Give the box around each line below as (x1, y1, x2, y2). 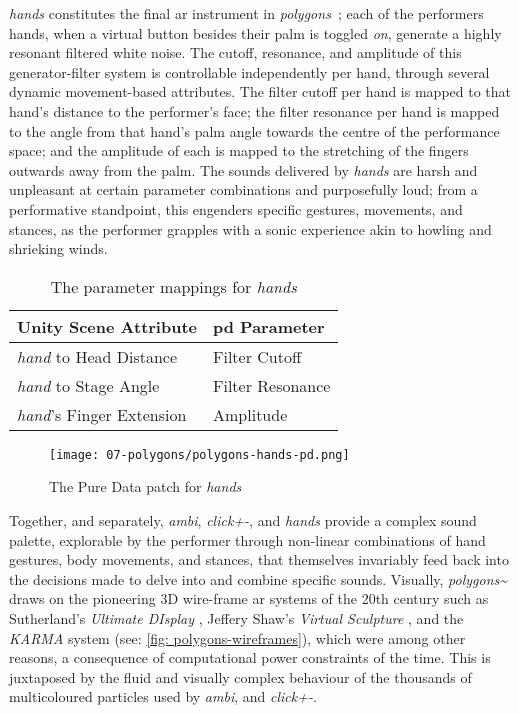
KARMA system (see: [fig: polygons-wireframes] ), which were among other (9, 627, 466, 648)
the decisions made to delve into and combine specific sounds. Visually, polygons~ (9, 568, 508, 589)
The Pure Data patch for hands (49, 476, 242, 497)
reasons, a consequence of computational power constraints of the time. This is (9, 647, 491, 668)
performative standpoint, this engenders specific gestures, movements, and (9, 198, 463, 219)
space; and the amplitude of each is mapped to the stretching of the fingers (9, 140, 469, 161)
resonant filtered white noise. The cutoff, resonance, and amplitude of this (9, 42, 462, 63)
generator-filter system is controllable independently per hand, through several (9, 61, 490, 82)
